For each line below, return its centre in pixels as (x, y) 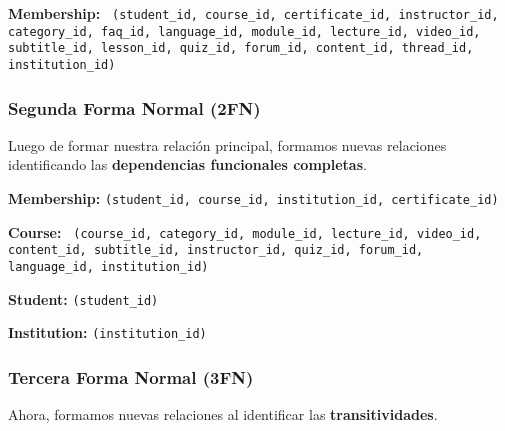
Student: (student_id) (83, 298)
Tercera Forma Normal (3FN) (131, 376)
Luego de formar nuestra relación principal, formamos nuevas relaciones (227, 144)
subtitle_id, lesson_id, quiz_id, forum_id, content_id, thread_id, (241, 48)
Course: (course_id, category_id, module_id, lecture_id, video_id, (245, 231)
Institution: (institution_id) (107, 332)
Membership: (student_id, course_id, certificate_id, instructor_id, (253, 13)
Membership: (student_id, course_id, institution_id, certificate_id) (253, 198)
